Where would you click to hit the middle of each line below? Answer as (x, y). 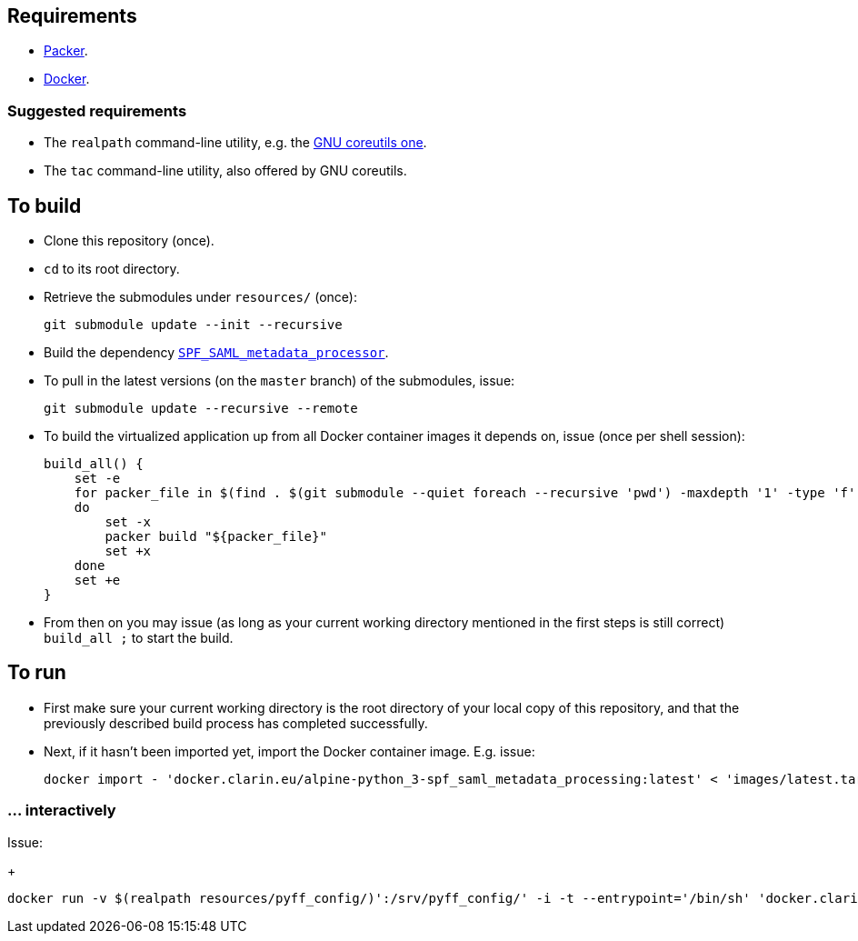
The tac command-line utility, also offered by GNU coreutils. (225, 171)
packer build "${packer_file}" (216, 537)
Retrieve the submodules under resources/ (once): (201, 297)
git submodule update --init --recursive (193, 325)
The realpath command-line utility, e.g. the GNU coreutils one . (235, 143)
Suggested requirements (97, 110)
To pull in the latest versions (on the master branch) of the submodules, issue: (279, 381)
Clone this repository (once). (129, 241)
